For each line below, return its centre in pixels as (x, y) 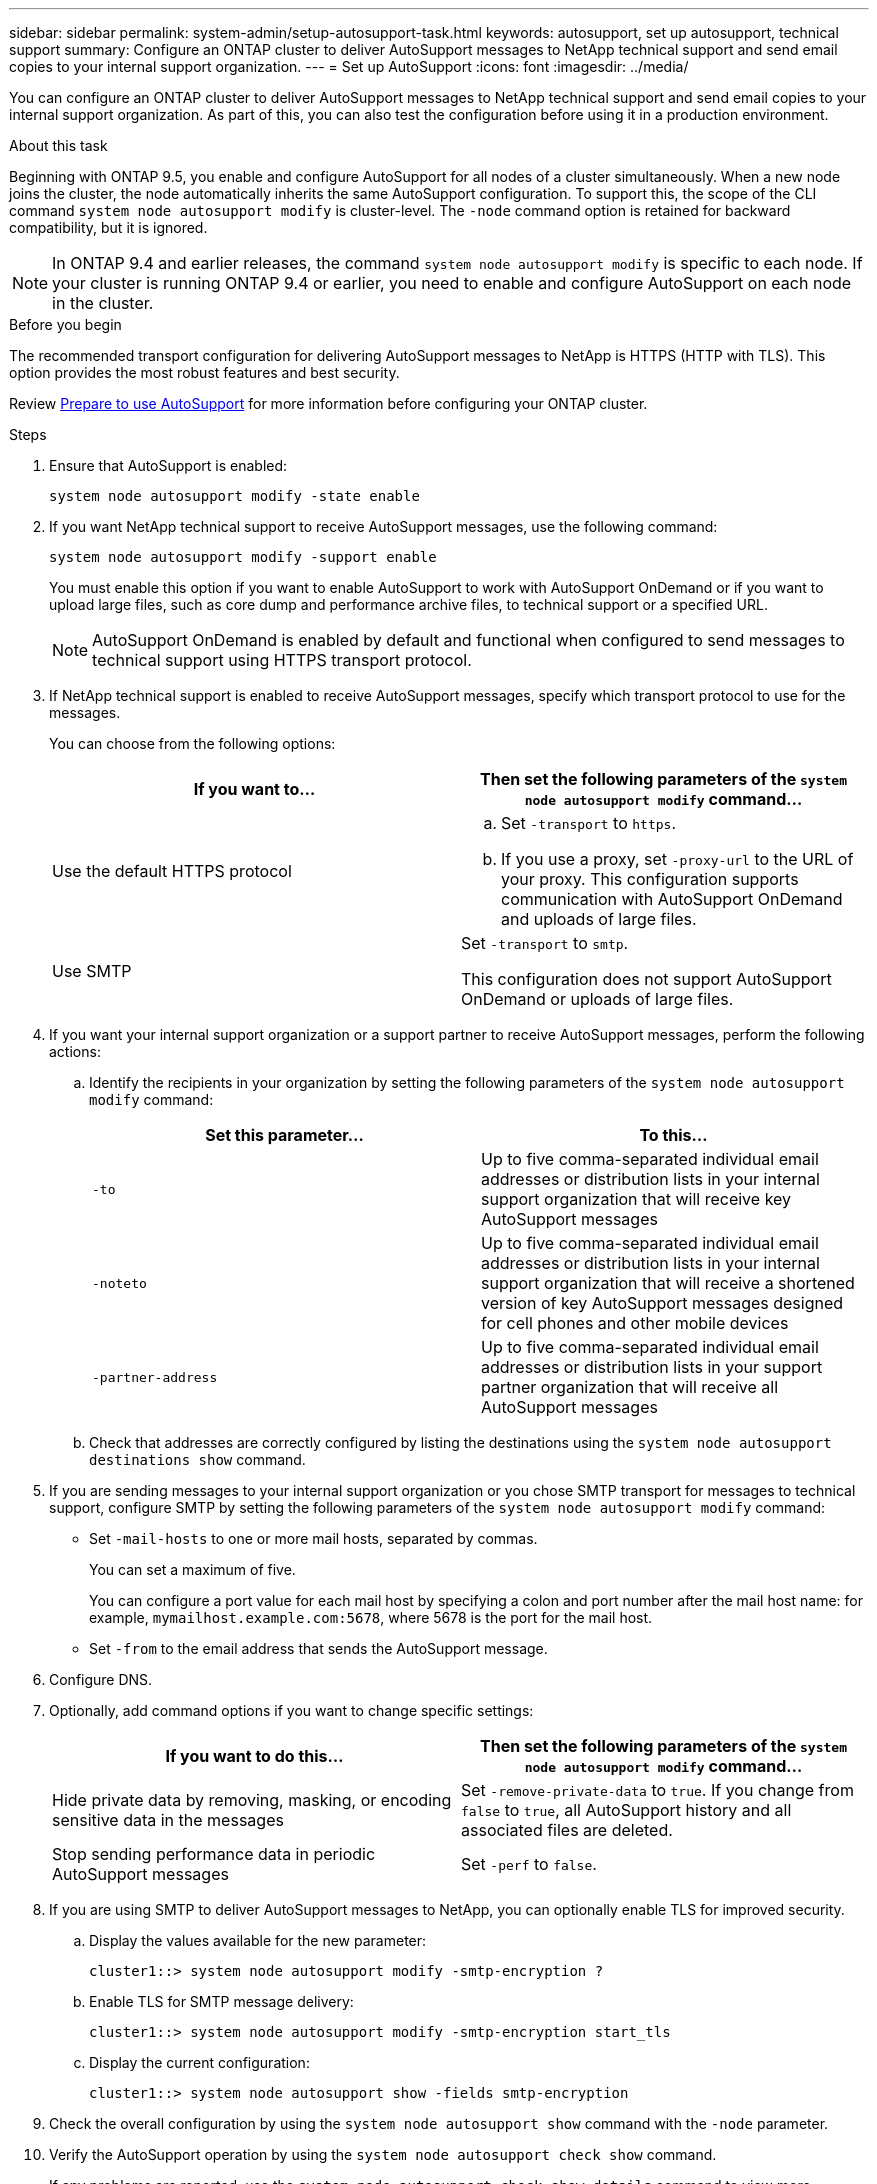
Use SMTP (92, 971)
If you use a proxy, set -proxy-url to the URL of (677, 859)
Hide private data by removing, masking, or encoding (252, 1800)
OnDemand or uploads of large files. (597, 999)
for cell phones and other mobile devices (635, 1323)
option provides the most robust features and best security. (204, 372)
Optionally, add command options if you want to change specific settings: (291, 1710)
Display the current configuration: (199, 2062)
